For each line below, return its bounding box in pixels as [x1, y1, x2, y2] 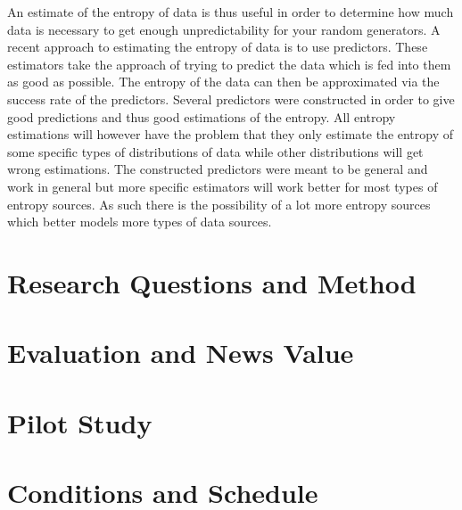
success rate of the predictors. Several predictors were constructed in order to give [7, 89, 455, 108]
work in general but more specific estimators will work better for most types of [7, 177, 438, 195]
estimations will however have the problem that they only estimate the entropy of [7, 125, 454, 144]
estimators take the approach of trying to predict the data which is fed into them [7, 54, 451, 73]
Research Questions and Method [7, 264, 417, 300]
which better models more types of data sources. [7, 212, 272, 231]
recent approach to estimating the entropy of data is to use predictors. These [7, 37, 428, 56]
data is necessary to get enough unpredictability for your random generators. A [7, 20, 441, 38]
